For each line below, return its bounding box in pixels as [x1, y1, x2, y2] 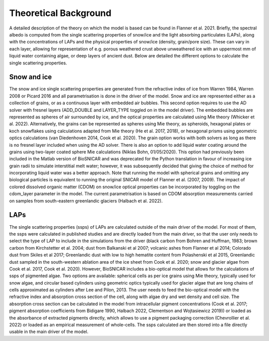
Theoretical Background [9, 7, 112, 18]
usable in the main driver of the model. [9, 329, 89, 335]
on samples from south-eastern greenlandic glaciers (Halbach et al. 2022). [9, 198, 163, 204]
